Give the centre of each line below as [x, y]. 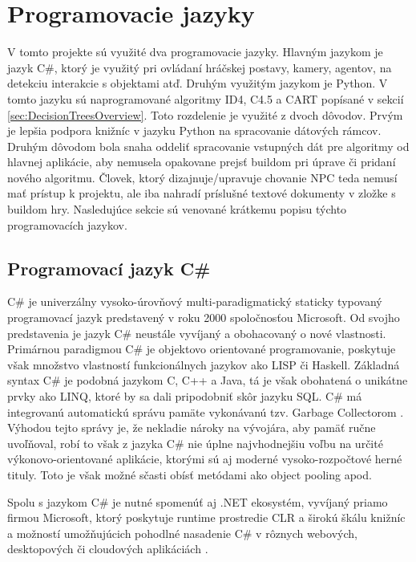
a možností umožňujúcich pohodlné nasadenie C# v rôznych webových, [182, 533]
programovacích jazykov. [67, 224]
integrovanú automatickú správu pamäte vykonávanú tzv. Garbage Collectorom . [206, 411]
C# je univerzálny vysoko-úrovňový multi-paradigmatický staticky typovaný [195, 301]
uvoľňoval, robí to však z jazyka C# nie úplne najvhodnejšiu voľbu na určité [195, 443]
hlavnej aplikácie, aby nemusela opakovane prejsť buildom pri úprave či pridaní [202, 162]
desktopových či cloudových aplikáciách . [108, 549]
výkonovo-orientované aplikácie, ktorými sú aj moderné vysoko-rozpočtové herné [205, 459]
